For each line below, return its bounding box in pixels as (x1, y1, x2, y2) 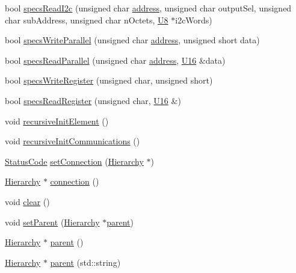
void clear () (5, 195, 50, 207)
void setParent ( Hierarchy (5, 215, 100, 228)
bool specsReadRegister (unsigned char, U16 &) (5, 94, 181, 106)
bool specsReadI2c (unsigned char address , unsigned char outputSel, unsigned (5, 2, 292, 14)
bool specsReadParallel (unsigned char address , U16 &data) (5, 54, 226, 66)
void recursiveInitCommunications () (5, 135, 140, 147)
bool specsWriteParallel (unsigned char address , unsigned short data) (5, 34, 260, 46)
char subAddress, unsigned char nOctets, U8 (5, 13, 168, 26)
